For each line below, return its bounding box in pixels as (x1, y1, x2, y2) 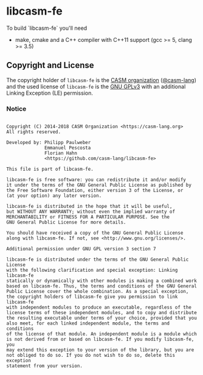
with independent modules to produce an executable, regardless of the (6, 304, 191, 311)
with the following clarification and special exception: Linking (6, 267, 178, 274)
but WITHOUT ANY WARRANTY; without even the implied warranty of (6, 208, 175, 215)
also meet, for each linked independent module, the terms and (6, 320, 170, 326)
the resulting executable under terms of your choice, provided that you (6, 315, 198, 322)
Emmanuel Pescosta (44, 145, 91, 151)
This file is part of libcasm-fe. (6, 166, 94, 173)
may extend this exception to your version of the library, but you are (6, 347, 194, 353)
